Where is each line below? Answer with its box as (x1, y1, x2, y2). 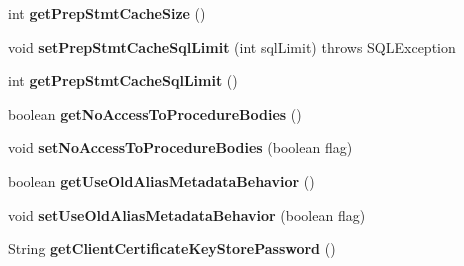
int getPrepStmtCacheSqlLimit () (8, 70, 238, 91)
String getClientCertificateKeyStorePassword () (8, 238, 336, 259)
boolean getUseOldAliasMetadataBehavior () (8, 170, 315, 191)
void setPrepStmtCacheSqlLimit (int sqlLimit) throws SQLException (8, 36, 456, 57)
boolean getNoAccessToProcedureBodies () (8, 103, 302, 124)
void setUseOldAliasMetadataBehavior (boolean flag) (8, 204, 366, 225)
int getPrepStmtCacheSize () (8, 3, 206, 23)
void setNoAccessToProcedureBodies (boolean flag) (8, 137, 353, 158)
